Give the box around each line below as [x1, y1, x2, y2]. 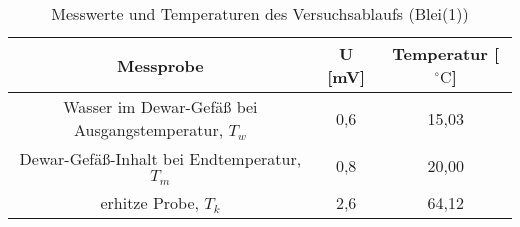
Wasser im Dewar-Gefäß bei [63, 95, 258, 118]
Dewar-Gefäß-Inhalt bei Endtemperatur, [19, 147, 302, 170]
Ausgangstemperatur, [74, 118, 224, 141]
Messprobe [117, 53, 204, 77]
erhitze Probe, [100, 190, 199, 214]
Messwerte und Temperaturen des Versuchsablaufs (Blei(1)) [51, 2, 469, 25]
